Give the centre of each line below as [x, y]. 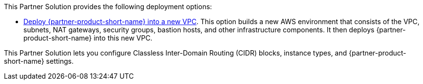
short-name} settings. [39, 61]
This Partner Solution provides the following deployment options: [108, 7]
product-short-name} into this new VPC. [88, 38]
